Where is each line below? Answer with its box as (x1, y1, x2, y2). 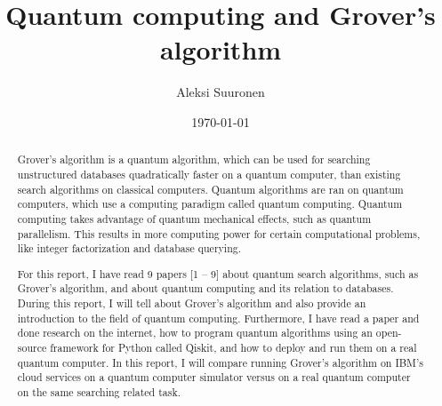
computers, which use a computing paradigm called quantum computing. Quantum (17, 196, 403, 211)
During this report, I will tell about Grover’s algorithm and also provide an (17, 296, 366, 311)
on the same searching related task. (17, 385, 181, 400)
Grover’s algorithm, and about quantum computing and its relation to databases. (17, 281, 394, 296)
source (17, 340, 47, 355)
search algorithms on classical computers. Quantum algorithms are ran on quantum (17, 181, 404, 196)
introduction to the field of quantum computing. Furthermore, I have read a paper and (17, 310, 420, 325)
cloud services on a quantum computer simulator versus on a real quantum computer (17, 370, 411, 385)
